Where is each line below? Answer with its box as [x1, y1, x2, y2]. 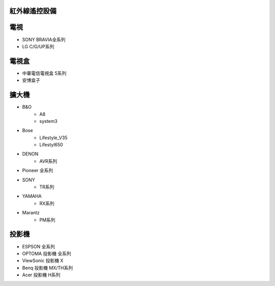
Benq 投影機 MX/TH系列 [22, 265, 73, 271]
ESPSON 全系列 [22, 243, 56, 249]
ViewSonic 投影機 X [22, 258, 64, 264]
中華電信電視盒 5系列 [22, 70, 67, 76]
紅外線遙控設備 [9, 7, 57, 15]
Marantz [22, 210, 40, 216]
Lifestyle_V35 [39, 135, 68, 141]
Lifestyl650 [39, 142, 63, 148]
